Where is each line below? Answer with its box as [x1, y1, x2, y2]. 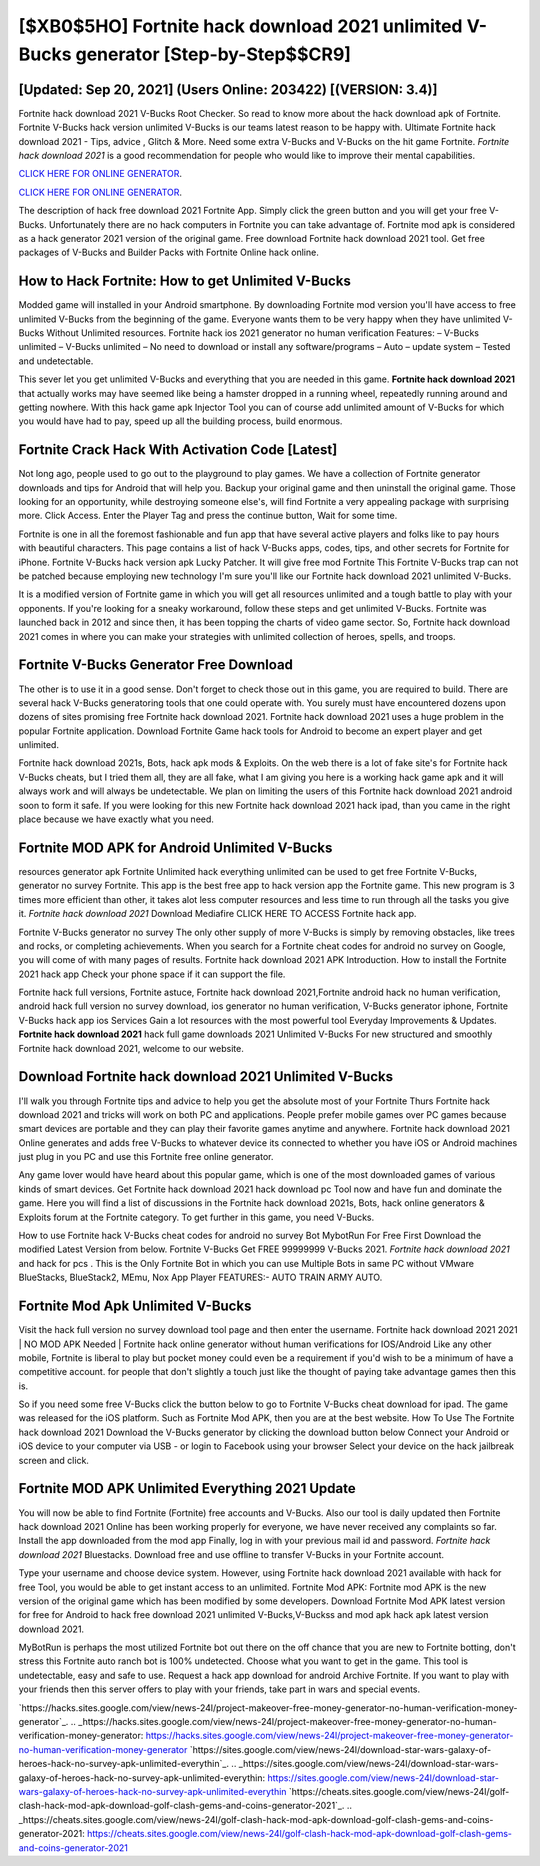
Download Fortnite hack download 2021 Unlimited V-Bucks [18, 1068, 394, 1085]
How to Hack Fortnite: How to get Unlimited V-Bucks [18, 273, 352, 290]
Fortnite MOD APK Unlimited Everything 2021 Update [18, 1480, 356, 1497]
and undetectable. [18, 355, 94, 367]
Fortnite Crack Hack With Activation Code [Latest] [18, 441, 338, 459]
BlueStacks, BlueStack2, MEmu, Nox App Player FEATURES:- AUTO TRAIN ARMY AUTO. [18, 1271, 383, 1284]
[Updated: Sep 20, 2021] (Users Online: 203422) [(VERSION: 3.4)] [18, 81, 438, 98]
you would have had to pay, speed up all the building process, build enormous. [18, 415, 343, 427]
